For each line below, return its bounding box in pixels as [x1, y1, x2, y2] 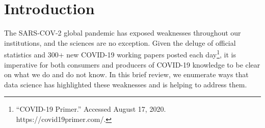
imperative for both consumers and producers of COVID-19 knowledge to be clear [4, 59, 260, 70]
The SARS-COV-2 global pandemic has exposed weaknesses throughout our [4, 27, 241, 38]
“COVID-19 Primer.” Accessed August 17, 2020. [16, 104, 166, 114]
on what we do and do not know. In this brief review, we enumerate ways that [4, 69, 249, 80]
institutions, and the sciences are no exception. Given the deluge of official [4, 37, 236, 48]
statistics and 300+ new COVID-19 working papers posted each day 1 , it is [4, 48, 236, 59]
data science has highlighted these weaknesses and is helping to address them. [4, 79, 247, 89]
